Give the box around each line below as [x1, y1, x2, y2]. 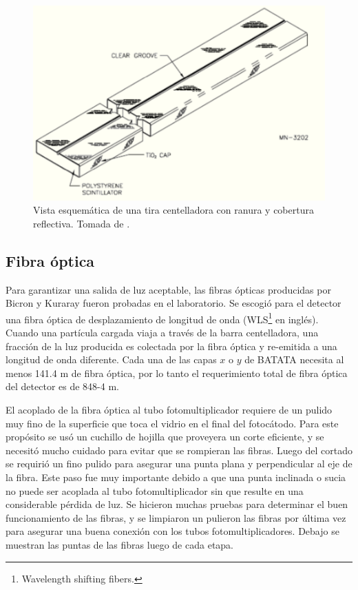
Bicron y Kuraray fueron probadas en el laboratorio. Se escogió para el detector [6, 296, 341, 310]
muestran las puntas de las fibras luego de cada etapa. [6, 537, 234, 551]
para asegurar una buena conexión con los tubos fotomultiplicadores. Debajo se [6, 524, 339, 538]
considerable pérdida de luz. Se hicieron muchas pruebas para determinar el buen [6, 497, 348, 511]
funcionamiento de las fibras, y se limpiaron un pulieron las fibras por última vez [6, 510, 346, 525]
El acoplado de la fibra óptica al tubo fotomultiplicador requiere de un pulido [6, 403, 333, 417]
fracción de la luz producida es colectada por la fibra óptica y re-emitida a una [6, 338, 337, 353]
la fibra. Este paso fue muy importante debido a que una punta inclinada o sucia [6, 470, 346, 485]
